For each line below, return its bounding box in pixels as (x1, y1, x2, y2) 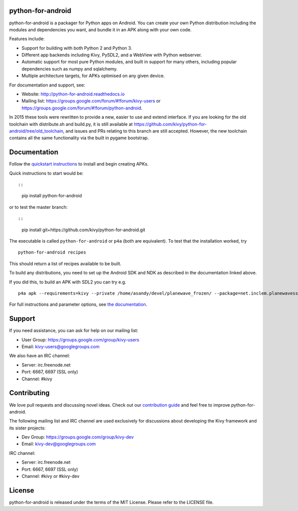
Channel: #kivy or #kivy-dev (21, 473, 79, 479)
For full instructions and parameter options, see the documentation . (9, 301, 148, 308)
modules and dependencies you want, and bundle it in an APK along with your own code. (9, 26, 192, 32)
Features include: (9, 36, 45, 42)
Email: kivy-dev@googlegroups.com (21, 441, 96, 447)
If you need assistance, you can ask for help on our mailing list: (9, 328, 139, 334)
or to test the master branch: (9, 204, 68, 210)
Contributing (9, 389, 50, 397)
